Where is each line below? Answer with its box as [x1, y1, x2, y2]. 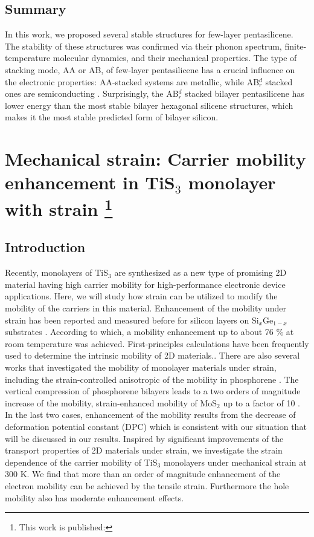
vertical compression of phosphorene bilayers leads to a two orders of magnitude [5, 385, 301, 397]
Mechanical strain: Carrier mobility [5, 146, 306, 171]
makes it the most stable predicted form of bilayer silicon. [5, 111, 219, 123]
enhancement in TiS [5, 170, 175, 195]
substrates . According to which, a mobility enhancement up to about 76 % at [5, 325, 294, 338]
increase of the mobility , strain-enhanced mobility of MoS [5, 396, 217, 409]
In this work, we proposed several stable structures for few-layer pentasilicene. [5, 28, 293, 41]
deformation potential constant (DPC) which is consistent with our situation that [5, 420, 307, 432]
